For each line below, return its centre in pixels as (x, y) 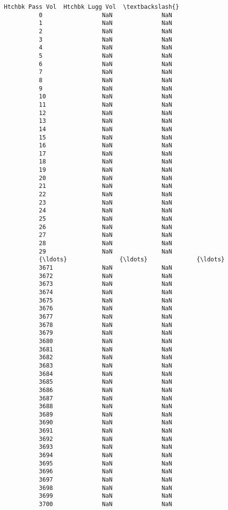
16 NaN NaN (105, 146)
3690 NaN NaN (105, 423)
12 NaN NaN (105, 113)
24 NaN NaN (105, 211)
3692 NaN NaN (105, 439)
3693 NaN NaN (105, 447)
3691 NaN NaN (105, 431)
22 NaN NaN (105, 195)
